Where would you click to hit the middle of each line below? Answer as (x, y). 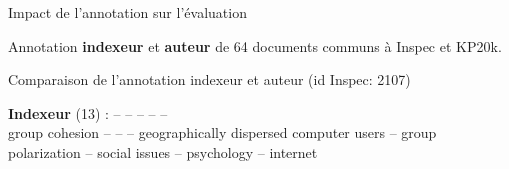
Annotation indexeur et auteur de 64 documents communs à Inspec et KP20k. (255, 45)
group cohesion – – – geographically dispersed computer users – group (222, 132)
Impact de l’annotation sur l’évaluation (127, 12)
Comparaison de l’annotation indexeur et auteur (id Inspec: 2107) (209, 79)
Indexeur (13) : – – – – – (88, 112)
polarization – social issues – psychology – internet (163, 151)
